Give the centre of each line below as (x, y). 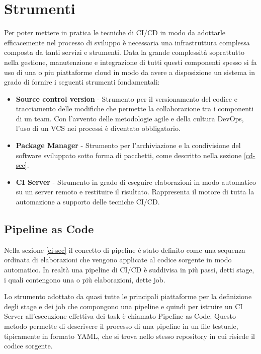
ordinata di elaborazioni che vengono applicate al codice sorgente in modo (118, 260)
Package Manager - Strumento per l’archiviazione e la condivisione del (128, 145)
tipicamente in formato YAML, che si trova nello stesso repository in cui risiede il (129, 336)
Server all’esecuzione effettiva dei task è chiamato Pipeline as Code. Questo (120, 316)
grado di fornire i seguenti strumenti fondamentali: (82, 82)
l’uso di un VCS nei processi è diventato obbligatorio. (98, 128)
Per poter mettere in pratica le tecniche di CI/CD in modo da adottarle (115, 32)
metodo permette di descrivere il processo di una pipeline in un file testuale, (121, 326)
